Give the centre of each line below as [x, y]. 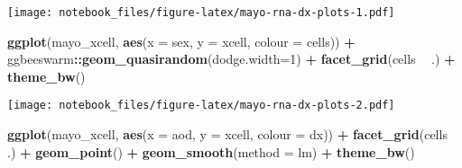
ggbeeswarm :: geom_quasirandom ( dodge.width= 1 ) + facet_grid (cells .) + [231, 59]
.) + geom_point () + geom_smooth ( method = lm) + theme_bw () [211, 151]
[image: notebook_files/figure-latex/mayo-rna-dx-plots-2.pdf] [201, 106]
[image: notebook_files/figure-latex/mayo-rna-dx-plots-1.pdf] [201, 13]
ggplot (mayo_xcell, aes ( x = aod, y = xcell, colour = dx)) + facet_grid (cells [227, 134]
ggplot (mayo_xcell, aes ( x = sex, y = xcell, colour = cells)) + [181, 41]
